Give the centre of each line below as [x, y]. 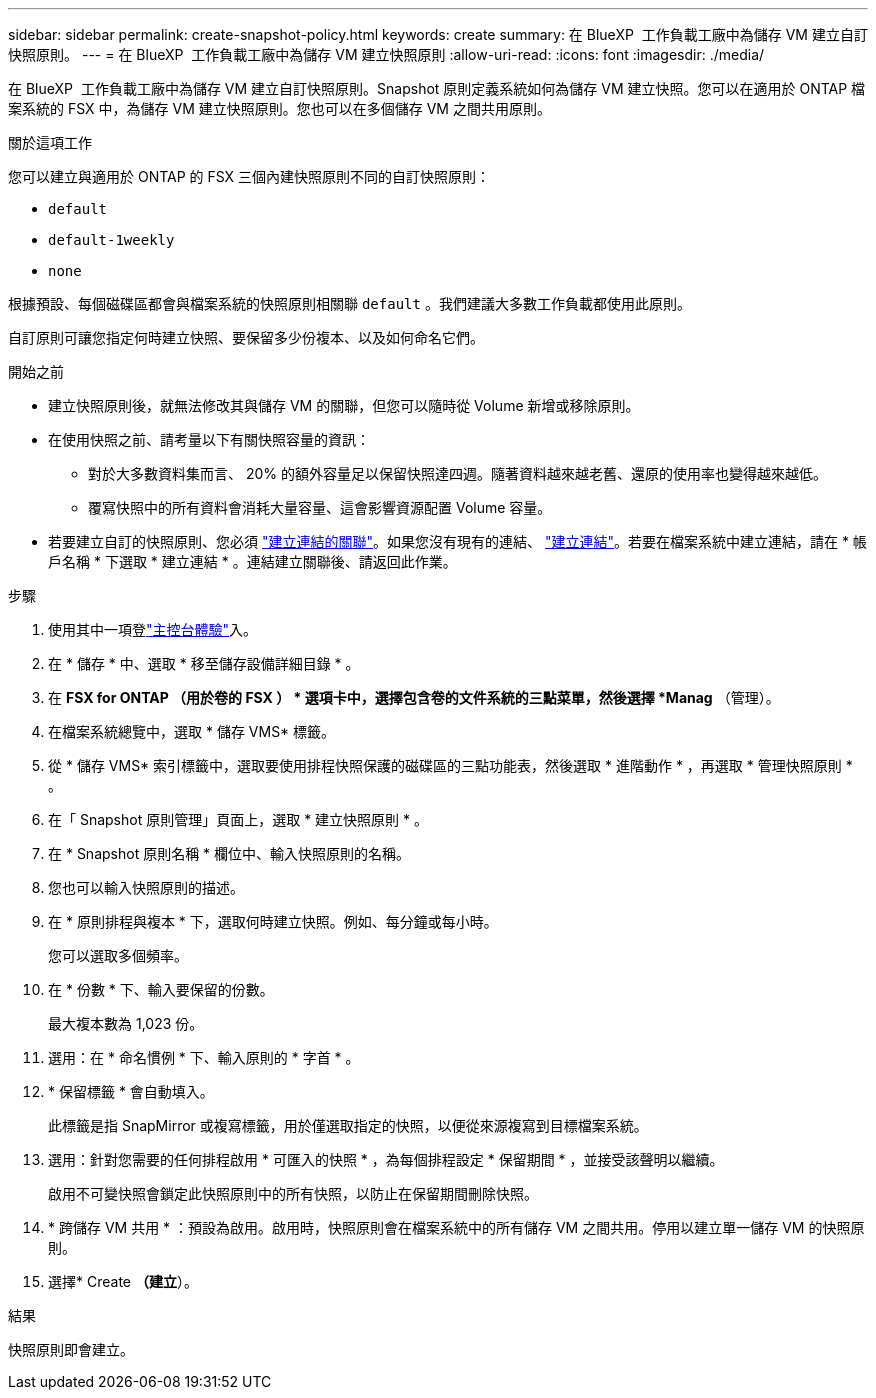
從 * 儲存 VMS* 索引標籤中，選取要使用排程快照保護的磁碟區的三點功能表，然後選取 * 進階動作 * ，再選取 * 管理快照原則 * [450, 765]
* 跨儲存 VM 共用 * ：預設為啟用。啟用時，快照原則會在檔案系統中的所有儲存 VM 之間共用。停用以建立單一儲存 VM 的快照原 [456, 1227]
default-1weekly [111, 240]
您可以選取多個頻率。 [118, 955]
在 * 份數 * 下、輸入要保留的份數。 [161, 989]
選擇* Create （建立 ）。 [123, 1281]
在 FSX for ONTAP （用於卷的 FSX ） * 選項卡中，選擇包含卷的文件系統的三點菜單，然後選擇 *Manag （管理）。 [414, 697]
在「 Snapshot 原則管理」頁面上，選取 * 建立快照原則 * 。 [238, 819]
